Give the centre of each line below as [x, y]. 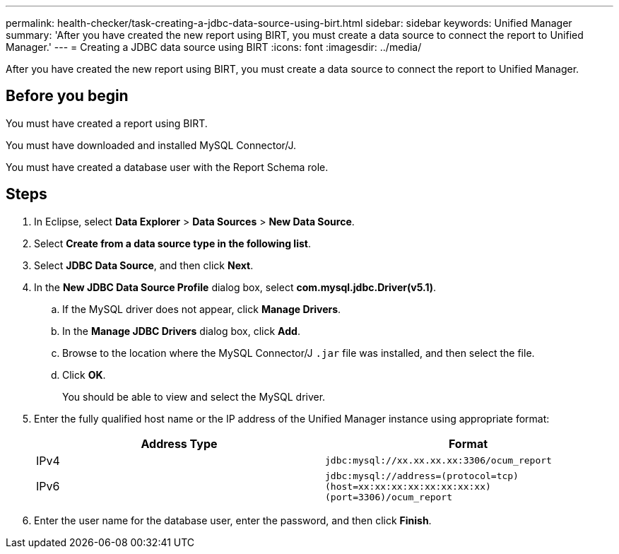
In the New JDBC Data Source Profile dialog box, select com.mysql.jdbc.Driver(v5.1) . [235, 287]
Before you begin [67, 96]
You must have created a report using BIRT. [107, 123]
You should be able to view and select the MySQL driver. [194, 396]
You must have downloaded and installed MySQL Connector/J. [151, 145]
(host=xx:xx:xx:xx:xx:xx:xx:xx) [408, 486]
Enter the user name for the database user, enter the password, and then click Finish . [233, 520]
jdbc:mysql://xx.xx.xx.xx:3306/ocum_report [438, 461]
